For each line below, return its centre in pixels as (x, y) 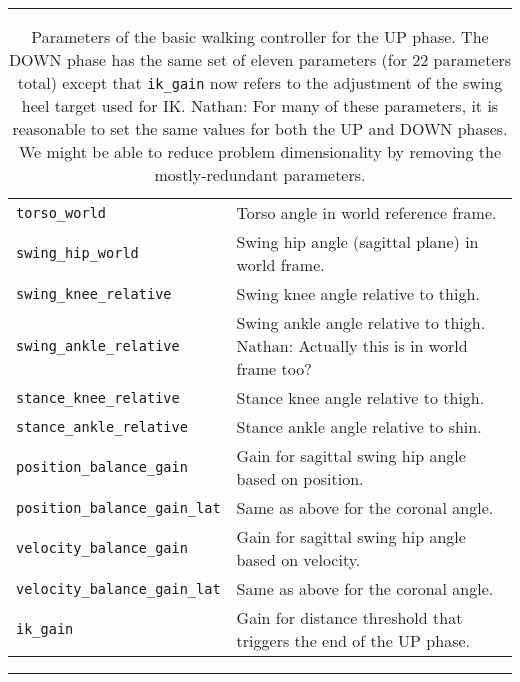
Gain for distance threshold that (349, 617)
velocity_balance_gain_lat (118, 588)
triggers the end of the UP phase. (353, 640)
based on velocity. (298, 559)
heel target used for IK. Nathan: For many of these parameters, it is (260, 105)
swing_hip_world (77, 253)
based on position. (300, 478)
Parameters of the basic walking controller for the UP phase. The (260, 36)
